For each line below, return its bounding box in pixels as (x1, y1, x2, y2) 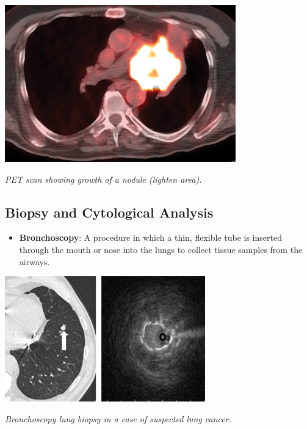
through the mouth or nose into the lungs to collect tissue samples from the (19, 243, 303, 255)
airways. (19, 255, 50, 268)
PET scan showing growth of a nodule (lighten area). (5, 172, 202, 185)
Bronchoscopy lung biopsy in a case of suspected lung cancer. (5, 413, 231, 425)
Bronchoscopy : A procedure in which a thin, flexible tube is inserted (19, 231, 282, 244)
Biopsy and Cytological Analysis (5, 202, 214, 221)
